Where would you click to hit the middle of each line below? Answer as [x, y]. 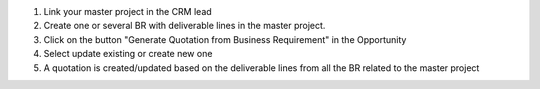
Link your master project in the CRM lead [127, 11]
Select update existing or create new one [128, 54]
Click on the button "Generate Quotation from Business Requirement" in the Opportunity [225, 39]
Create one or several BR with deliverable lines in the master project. [184, 26]
